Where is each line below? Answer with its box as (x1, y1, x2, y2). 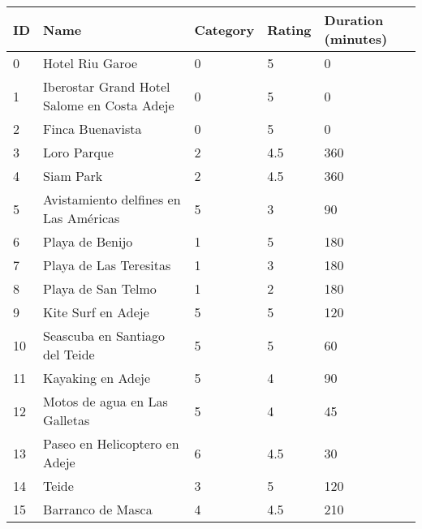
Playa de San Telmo (43, 279, 157, 298)
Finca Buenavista (43, 119, 142, 138)
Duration (324, 11, 384, 29)
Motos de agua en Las (43, 392, 168, 411)
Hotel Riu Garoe (43, 54, 138, 72)
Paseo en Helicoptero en (43, 434, 179, 453)
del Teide (43, 345, 95, 363)
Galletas (43, 411, 90, 429)
